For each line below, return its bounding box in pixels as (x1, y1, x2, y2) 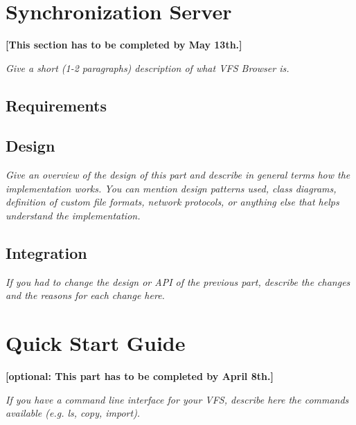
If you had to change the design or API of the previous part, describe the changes (6, 274, 350, 289)
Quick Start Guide (6, 329, 186, 357)
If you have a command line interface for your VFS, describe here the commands (6, 392, 349, 406)
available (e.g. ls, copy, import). (6, 406, 141, 420)
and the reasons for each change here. (6, 288, 165, 302)
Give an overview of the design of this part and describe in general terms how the (6, 168, 350, 182)
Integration (6, 242, 87, 264)
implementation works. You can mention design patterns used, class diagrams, (6, 181, 337, 195)
